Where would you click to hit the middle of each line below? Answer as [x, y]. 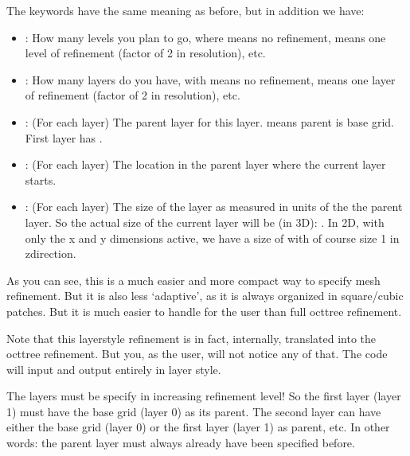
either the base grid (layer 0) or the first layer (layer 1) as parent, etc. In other [198, 427]
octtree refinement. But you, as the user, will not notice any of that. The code [197, 354]
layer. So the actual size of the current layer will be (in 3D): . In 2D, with [205, 222]
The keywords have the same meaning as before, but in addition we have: [185, 10]
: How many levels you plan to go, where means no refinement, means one [205, 37]
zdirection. [51, 253]
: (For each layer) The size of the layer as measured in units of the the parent [214, 207]
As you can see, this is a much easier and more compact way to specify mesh [193, 280]
